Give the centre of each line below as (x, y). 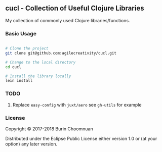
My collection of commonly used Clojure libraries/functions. (68, 20)
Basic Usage (21, 33)
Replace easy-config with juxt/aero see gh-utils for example (77, 105)
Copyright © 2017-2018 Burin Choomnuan (49, 129)
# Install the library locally (38, 76)
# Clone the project (27, 48)
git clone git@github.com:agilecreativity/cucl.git (61, 53)
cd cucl (13, 67)
